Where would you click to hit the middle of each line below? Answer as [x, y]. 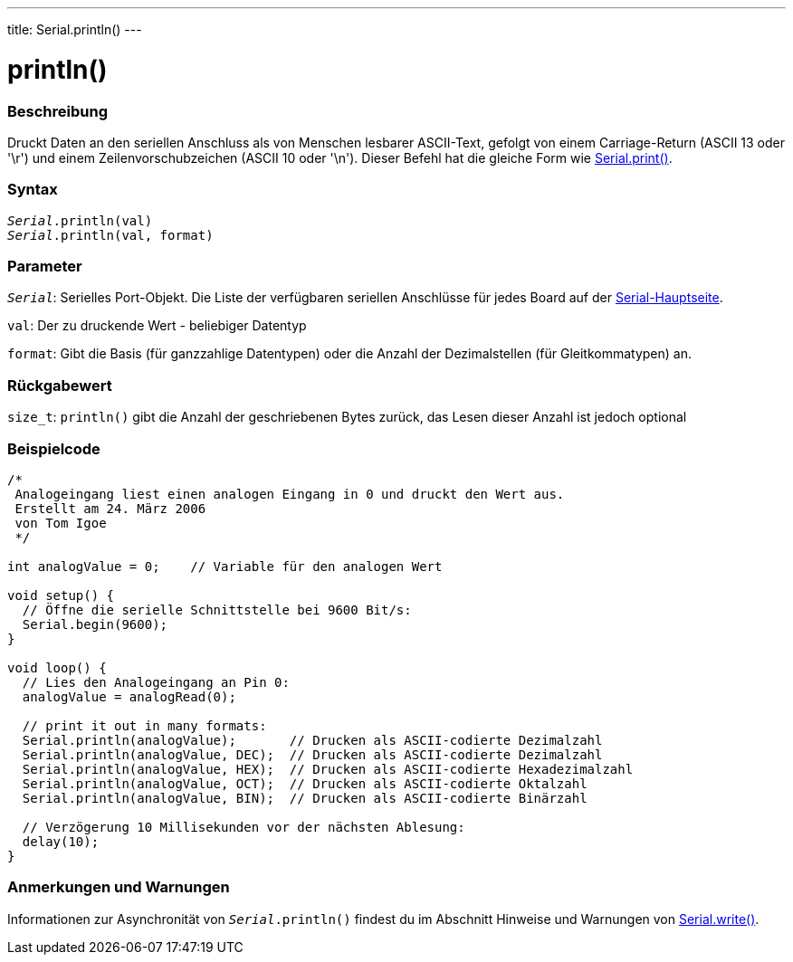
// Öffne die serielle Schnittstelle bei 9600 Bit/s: [217, 610]
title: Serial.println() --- [75, 29]
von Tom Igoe [61, 523]
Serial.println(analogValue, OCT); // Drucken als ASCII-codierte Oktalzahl [305, 783]
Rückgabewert [60, 385]
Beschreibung [58, 111]
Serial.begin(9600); [95, 624]
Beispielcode [54, 448]
